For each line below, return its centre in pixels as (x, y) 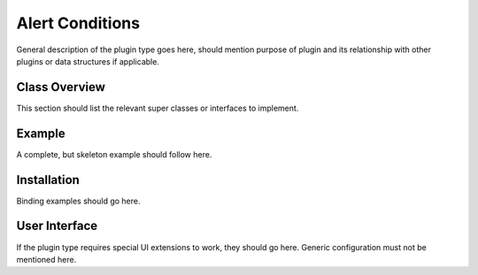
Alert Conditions (78, 23)
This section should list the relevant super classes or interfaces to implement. (158, 108)
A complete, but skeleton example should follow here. (114, 154)
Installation (48, 180)
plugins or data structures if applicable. (88, 61)
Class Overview (61, 87)
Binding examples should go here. (78, 201)
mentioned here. (46, 259)
